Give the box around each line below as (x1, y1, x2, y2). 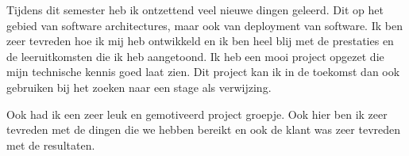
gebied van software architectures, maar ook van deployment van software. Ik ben (6, 17, 403, 33)
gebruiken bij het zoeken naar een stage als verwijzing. (6, 78, 272, 95)
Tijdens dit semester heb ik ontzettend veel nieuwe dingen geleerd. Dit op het (6, 2, 384, 17)
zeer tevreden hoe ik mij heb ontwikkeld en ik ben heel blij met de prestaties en (6, 32, 394, 49)
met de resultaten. (6, 136, 95, 153)
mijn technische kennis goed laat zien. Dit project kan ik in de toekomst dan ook (6, 63, 400, 80)
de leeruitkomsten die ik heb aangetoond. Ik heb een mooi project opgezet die (6, 48, 384, 64)
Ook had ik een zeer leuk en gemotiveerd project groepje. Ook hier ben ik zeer (6, 105, 388, 122)
